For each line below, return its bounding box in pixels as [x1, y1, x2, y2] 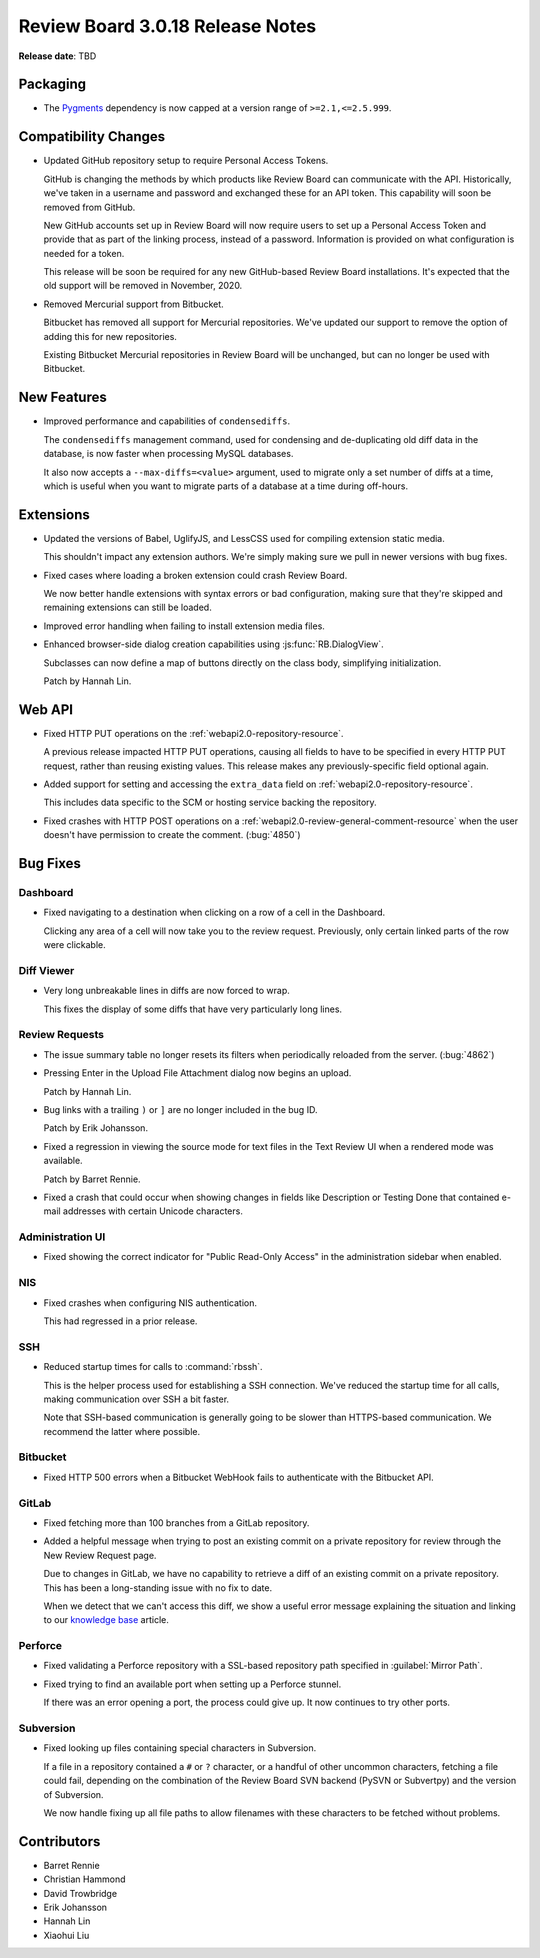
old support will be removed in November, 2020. [43, 280, 243, 292]
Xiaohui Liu [43, 1929, 90, 1941]
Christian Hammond [43, 1873, 126, 1885]
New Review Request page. [43, 1549, 157, 1561]
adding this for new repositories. [43, 330, 177, 342]
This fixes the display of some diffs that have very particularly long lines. [43, 1003, 343, 1015]
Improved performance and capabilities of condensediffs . [43, 415, 290, 427]
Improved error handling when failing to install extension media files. [43, 620, 325, 632]
